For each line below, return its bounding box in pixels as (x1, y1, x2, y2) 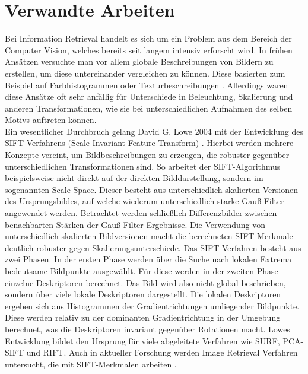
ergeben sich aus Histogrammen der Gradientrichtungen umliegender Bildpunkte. (5, 299, 300, 312)
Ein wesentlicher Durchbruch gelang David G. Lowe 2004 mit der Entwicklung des (5, 125, 304, 137)
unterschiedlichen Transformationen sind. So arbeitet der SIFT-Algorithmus (5, 160, 281, 172)
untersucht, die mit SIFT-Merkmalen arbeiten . (5, 357, 177, 370)
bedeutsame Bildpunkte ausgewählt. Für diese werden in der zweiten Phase (5, 265, 278, 277)
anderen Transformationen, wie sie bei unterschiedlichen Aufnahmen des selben (5, 102, 293, 114)
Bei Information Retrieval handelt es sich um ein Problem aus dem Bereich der (5, 32, 292, 45)
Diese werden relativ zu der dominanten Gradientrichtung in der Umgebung (5, 311, 281, 324)
